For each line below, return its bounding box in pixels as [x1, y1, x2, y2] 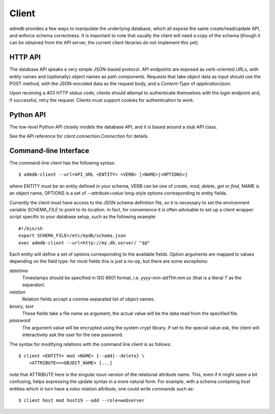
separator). [22, 282, 46, 288]
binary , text [9, 303, 34, 309]
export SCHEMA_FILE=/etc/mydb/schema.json [18, 233, 126, 239]
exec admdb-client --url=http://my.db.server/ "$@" [18, 240, 150, 245]
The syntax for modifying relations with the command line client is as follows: [9, 341, 172, 347]
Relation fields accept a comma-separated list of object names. [22, 296, 155, 302]
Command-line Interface [9, 146, 89, 155]
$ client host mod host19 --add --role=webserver [18, 397, 145, 403]
